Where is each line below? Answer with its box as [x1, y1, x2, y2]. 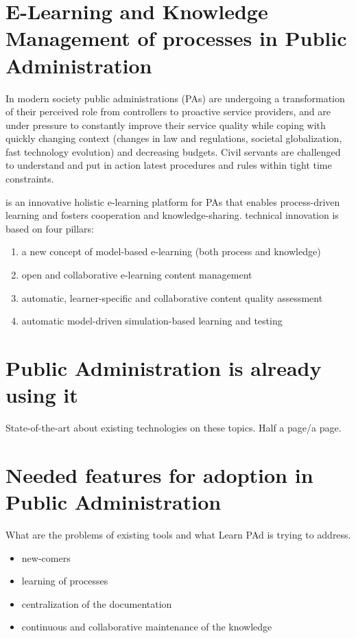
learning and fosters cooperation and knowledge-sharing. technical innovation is [5, 208, 339, 222]
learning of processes [21, 574, 108, 588]
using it [5, 381, 78, 409]
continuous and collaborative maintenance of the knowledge [21, 619, 272, 634]
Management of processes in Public [5, 24, 347, 52]
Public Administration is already [5, 354, 322, 381]
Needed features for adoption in [5, 460, 313, 488]
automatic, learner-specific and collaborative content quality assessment [21, 290, 323, 305]
